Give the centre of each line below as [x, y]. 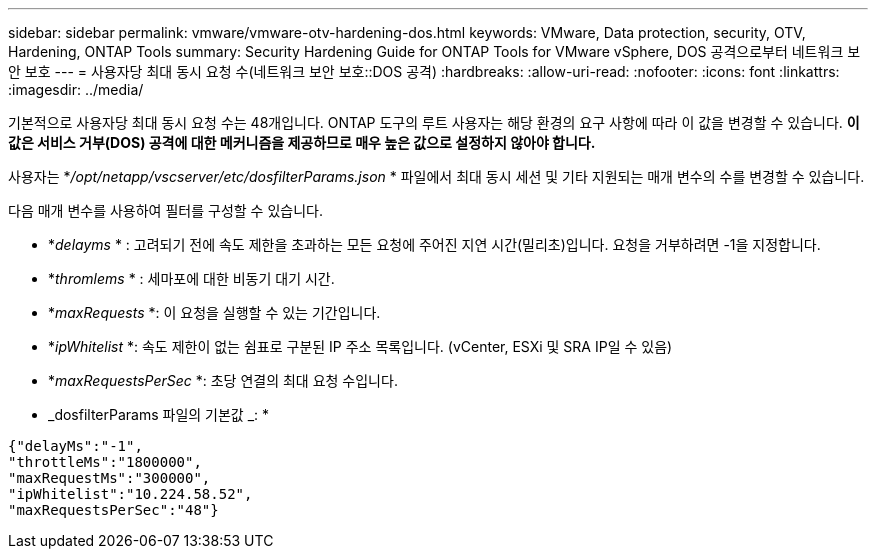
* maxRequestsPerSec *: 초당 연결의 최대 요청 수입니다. [223, 380]
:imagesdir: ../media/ [76, 89]
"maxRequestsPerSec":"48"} [113, 510]
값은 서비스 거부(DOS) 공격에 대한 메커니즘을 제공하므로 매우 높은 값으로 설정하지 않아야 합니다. [302, 142]
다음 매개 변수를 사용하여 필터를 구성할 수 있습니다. [165, 210]
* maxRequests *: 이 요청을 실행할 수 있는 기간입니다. [214, 312]
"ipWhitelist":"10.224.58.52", [130, 494]
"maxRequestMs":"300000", [109, 478]
